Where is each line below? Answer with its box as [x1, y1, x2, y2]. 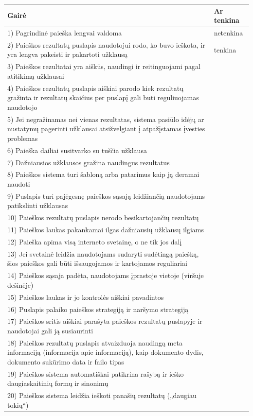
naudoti [7, 179, 30, 189]
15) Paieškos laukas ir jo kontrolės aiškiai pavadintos [7, 292, 164, 302]
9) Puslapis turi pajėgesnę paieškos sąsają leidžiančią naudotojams [7, 191, 205, 201]
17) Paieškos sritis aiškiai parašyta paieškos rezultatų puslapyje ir [7, 316, 202, 326]
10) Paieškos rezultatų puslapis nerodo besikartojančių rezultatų [7, 212, 199, 223]
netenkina [214, 27, 243, 37]
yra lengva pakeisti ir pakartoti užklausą [7, 49, 127, 59]
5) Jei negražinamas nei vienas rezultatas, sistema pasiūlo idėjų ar [7, 114, 204, 124]
